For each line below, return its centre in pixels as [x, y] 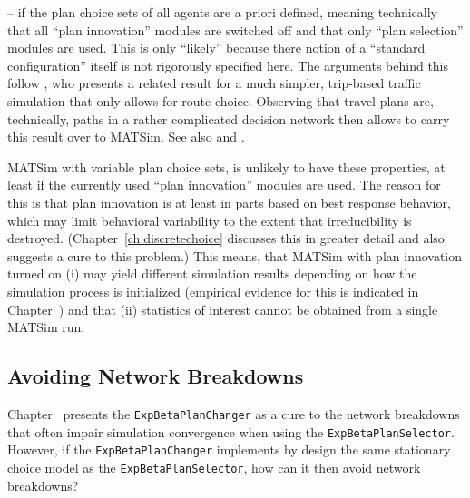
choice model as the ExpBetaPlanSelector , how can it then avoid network [214, 467]
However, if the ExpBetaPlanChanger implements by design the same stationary [229, 449]
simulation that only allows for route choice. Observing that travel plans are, [220, 100]
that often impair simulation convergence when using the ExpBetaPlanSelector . [231, 431]
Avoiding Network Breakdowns [156, 376]
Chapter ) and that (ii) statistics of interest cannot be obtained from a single [223, 309]
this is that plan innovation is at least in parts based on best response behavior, [229, 202]
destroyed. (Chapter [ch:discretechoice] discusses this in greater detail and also [226, 238]
